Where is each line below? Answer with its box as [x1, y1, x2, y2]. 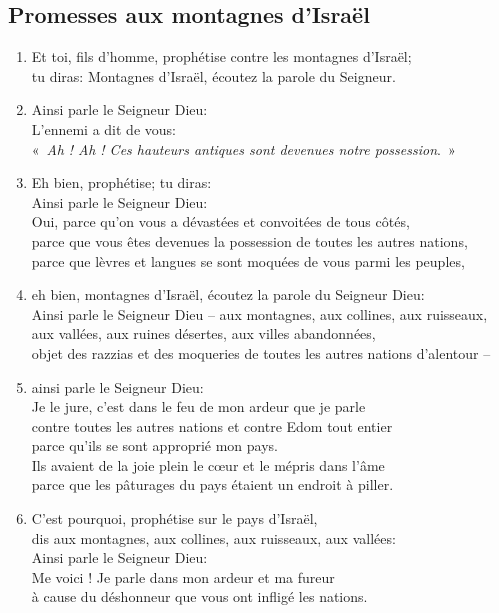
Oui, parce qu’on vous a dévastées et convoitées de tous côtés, [31, 211, 410, 232]
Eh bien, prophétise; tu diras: [31, 172, 212, 193]
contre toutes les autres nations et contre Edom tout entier [31, 415, 393, 436]
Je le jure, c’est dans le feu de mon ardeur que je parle [31, 396, 366, 417]
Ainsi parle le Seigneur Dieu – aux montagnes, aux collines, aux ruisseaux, [31, 303, 488, 324]
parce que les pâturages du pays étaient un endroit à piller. [31, 474, 394, 495]
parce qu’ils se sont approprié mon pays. [31, 435, 278, 456]
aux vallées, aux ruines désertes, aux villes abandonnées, [31, 323, 376, 344]
